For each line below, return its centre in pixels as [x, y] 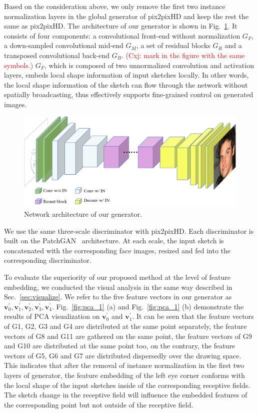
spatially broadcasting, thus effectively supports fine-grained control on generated [129, 94]
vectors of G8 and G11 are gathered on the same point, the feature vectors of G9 [128, 336]
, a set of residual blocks [173, 45]
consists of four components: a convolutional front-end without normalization [122, 35]
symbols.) [19, 65]
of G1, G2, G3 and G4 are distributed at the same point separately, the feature [125, 326]
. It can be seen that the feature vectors [193, 316]
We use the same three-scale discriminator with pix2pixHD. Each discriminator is [129, 231]
